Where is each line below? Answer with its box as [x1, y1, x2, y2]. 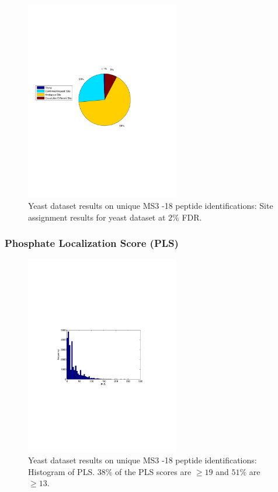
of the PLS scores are [115, 465, 192, 477]
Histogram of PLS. [28, 465, 95, 477]
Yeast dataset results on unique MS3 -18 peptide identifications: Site [28, 199, 273, 211]
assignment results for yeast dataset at [28, 211, 166, 223]
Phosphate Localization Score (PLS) [5, 236, 179, 250]
